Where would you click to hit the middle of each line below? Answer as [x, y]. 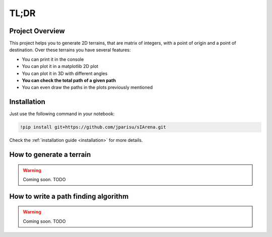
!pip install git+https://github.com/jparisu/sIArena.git [93, 127]
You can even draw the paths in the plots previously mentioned [87, 88]
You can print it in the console [53, 59]
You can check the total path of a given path [69, 81]
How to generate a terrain [50, 155]
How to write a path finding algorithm [69, 196]
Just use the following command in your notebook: [62, 114]
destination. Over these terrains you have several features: [70, 50]
